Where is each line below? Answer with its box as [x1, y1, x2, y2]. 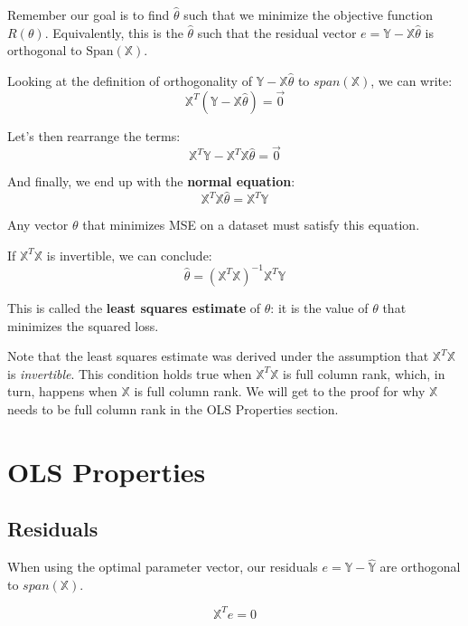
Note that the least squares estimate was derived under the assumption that [7, 346, 429, 365]
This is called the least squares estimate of [7, 298, 261, 317]
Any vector [7, 215, 69, 234]
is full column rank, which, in [283, 364, 445, 383]
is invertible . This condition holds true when [7, 364, 252, 383]
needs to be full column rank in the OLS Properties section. [7, 399, 339, 418]
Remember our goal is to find [7, 5, 170, 24]
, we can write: [370, 71, 453, 90]
